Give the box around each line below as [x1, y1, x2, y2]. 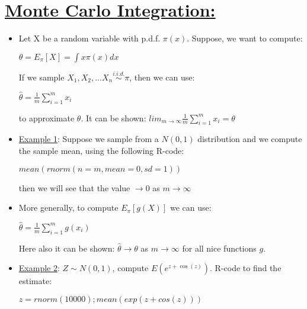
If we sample [18, 70, 65, 83]
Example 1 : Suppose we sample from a [18, 133, 159, 145]
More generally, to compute [18, 201, 119, 214]
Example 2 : [18, 262, 60, 274]
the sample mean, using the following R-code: [18, 144, 184, 156]
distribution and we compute [197, 133, 302, 145]
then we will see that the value [18, 181, 130, 194]
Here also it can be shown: [18, 242, 115, 254]
